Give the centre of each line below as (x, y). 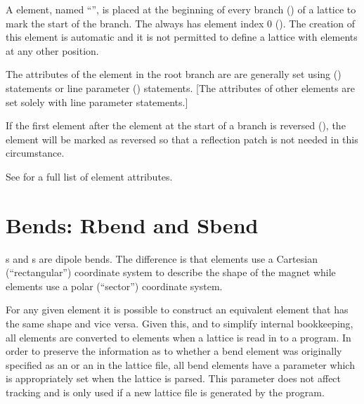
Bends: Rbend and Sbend (132, 224)
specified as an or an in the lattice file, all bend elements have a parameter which (180, 364)
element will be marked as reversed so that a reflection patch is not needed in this (182, 139)
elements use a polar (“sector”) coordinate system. (114, 286)
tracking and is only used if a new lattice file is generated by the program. (165, 392)
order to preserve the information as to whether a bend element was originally (174, 351)
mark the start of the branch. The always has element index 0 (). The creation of (180, 23)
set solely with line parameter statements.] (97, 102)
